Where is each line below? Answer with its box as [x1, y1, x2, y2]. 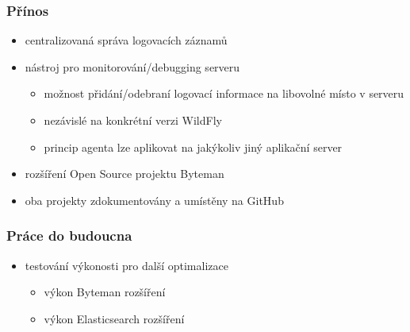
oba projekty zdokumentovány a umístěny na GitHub [25, 191, 284, 208]
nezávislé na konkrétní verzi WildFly [44, 112, 222, 128]
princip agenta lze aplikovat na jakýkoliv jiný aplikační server [44, 138, 343, 155]
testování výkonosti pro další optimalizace [25, 257, 228, 273]
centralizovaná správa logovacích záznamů [25, 32, 228, 48]
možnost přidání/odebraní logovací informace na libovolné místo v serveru [44, 85, 404, 102]
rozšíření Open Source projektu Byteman [25, 165, 224, 182]
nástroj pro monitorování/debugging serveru [25, 58, 240, 75]
